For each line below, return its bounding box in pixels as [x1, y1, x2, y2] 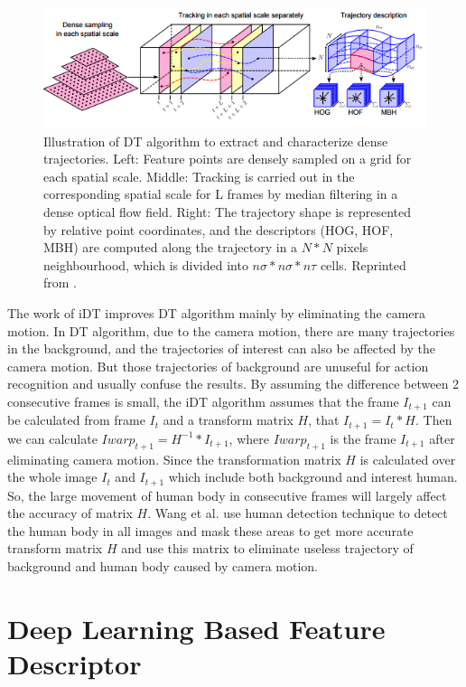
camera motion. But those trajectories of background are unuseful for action [7, 356, 429, 375]
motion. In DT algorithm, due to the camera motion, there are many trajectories [7, 321, 455, 340]
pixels [336, 238, 368, 257]
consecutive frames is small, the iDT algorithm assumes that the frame [7, 391, 399, 410]
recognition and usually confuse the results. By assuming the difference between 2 [7, 374, 460, 393]
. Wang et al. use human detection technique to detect [147, 503, 448, 522]
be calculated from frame [7, 410, 145, 429]
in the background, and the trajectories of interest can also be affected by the [7, 339, 436, 358]
